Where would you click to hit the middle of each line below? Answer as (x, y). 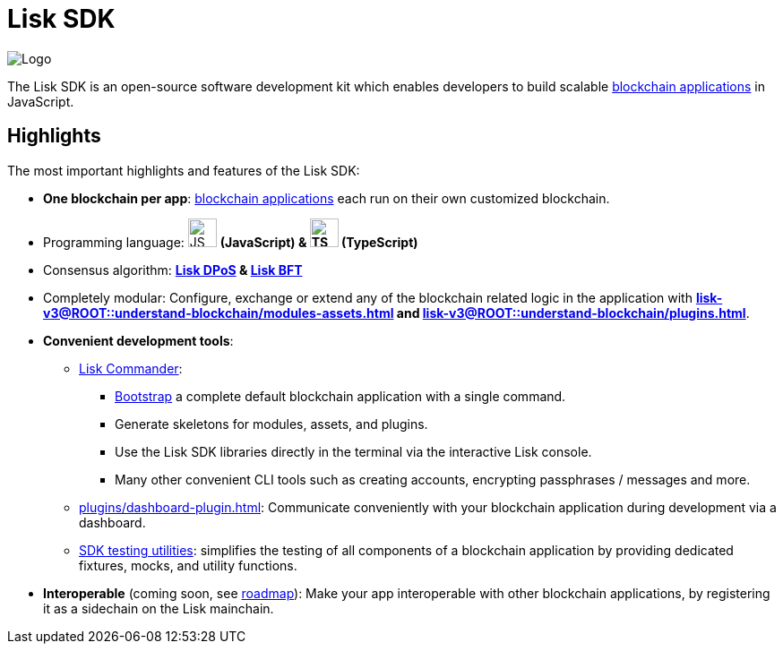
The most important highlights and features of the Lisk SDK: (184, 170)
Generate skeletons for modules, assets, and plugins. (271, 424)
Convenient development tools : (138, 340)
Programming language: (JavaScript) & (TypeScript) (231, 242)
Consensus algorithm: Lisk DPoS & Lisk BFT (173, 270)
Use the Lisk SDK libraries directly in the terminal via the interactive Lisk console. (353, 451)
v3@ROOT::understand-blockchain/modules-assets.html (219, 313)
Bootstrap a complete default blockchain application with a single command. (340, 396)
